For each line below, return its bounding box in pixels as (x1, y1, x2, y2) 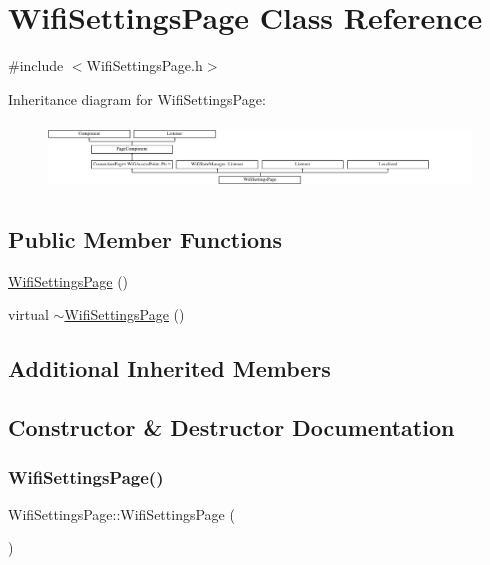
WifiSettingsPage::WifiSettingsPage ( (8, 503, 235, 524)
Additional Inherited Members (8, 353, 331, 384)
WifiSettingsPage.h (86, 55, 203, 76)
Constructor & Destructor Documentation (8, 412, 455, 443)
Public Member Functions (8, 224, 282, 255)
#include (8, 55, 64, 76)
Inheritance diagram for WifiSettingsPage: (8, 88, 266, 109)
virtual (8, 304, 49, 325)
